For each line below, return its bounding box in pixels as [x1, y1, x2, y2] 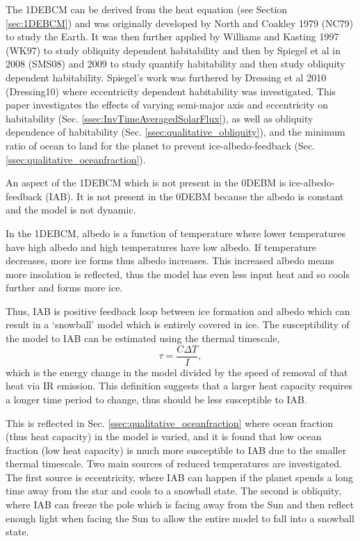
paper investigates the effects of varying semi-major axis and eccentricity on [6, 97, 329, 112]
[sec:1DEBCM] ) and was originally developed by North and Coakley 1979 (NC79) [6, 15, 354, 30]
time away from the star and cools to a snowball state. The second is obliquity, [6, 483, 342, 498]
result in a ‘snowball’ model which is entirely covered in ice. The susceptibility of [6, 317, 350, 332]
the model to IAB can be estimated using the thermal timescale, [6, 331, 280, 346]
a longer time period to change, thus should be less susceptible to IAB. [6, 391, 307, 406]
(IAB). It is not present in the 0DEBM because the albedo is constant [45, 188, 344, 203]
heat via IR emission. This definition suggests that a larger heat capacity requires [6, 378, 353, 393]
